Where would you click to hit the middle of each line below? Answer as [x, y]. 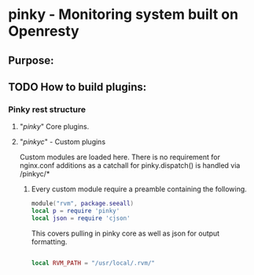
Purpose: [31, 60]
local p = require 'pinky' [75, 211]
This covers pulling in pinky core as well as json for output [125, 233]
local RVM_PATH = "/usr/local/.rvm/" [93, 263]
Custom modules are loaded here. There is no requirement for [120, 157]
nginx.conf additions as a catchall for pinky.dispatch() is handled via [130, 165]
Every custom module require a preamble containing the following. [139, 189]
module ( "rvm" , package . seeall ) [83, 204]
